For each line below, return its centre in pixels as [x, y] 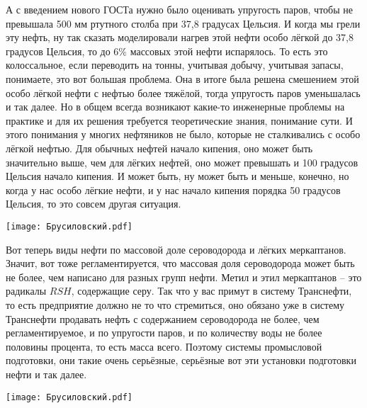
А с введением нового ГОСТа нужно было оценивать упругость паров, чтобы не [179, 9]
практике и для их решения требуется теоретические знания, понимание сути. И [179, 120]
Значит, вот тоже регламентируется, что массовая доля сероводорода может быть [180, 263]
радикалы [26, 291]
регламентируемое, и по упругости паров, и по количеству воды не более [164, 333]
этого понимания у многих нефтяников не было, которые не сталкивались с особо [183, 134]
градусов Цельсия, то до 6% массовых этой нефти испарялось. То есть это [167, 51]
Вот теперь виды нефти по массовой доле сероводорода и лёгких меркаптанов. [176, 249]
